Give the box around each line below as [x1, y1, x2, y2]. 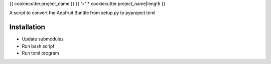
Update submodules [22, 36, 64, 42]
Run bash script [22, 43, 55, 49]
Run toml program [22, 50, 59, 56]
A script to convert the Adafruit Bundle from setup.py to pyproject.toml [9, 10, 156, 16]
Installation [9, 23, 45, 31]
